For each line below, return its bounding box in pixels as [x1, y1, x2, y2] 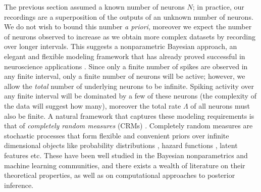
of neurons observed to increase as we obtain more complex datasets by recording [4, 31, 256, 41]
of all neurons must [190, 100, 250, 111]
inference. [4, 179, 33, 190]
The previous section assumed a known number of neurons [4, 2, 185, 12]
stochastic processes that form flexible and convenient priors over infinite [4, 130, 229, 140]
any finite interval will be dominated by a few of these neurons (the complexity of [4, 90, 256, 101]
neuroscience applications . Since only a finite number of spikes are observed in [4, 61, 248, 71]
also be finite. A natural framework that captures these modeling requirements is [4, 110, 254, 121]
